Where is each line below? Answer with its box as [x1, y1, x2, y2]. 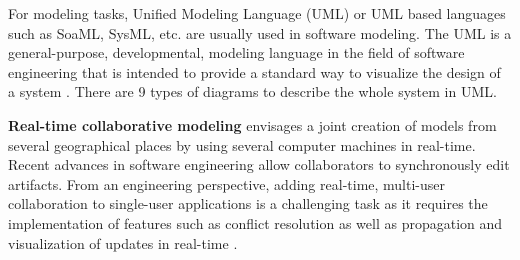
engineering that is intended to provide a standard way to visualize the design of [8, 61, 501, 82]
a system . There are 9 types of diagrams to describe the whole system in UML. [8, 81, 497, 102]
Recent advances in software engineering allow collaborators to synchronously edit [8, 154, 510, 175]
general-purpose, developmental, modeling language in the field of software [8, 42, 465, 63]
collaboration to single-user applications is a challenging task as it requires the [8, 193, 488, 214]
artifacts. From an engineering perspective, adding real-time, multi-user [8, 173, 446, 194]
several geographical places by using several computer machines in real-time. [8, 134, 476, 155]
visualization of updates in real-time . [8, 232, 238, 253]
